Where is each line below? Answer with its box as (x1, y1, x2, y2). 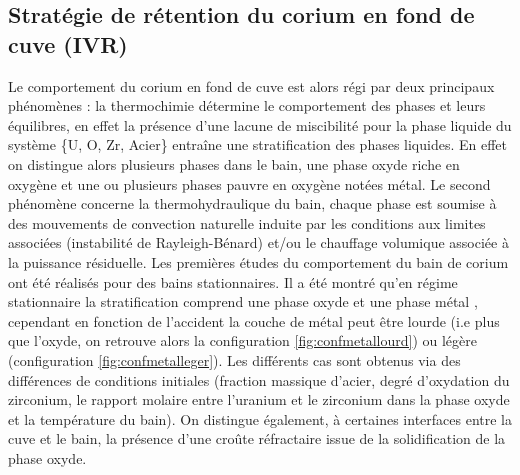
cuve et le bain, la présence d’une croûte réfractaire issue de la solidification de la (8, 428, 506, 449)
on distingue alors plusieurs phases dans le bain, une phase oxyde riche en (8, 153, 460, 174)
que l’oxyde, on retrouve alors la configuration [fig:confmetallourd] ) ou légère (8, 330, 477, 351)
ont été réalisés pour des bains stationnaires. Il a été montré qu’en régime (8, 271, 458, 292)
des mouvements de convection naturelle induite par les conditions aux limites (8, 212, 486, 233)
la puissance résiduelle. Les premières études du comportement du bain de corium (8, 251, 509, 272)
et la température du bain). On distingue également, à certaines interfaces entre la (8, 408, 513, 429)
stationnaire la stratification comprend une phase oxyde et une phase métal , (8, 291, 478, 312)
